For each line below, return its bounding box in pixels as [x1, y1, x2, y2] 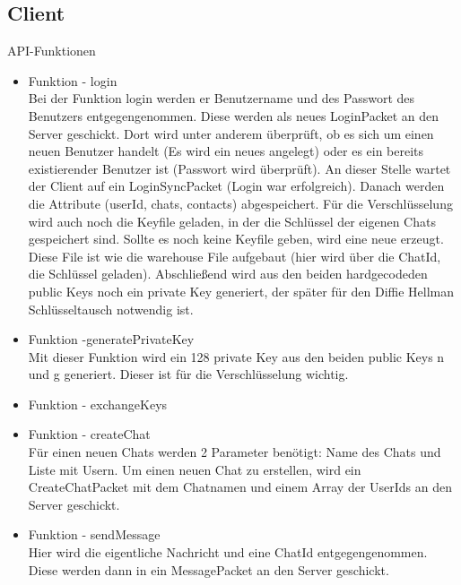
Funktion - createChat [28, 425, 151, 443]
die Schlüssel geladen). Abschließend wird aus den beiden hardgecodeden [28, 264, 428, 283]
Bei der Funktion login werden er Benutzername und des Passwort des [28, 89, 415, 108]
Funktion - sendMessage [28, 525, 161, 544]
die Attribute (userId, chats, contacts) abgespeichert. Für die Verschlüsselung [28, 194, 453, 212]
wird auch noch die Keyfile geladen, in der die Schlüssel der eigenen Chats [28, 211, 436, 230]
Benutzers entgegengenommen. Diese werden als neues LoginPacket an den [28, 106, 439, 125]
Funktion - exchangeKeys [28, 394, 168, 413]
